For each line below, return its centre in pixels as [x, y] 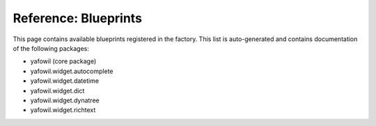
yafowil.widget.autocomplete [72, 71]
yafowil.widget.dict [57, 90]
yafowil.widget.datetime [65, 81]
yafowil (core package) [63, 61]
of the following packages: [51, 48]
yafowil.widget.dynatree [65, 100]
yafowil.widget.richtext [63, 110]
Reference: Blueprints [78, 18]
